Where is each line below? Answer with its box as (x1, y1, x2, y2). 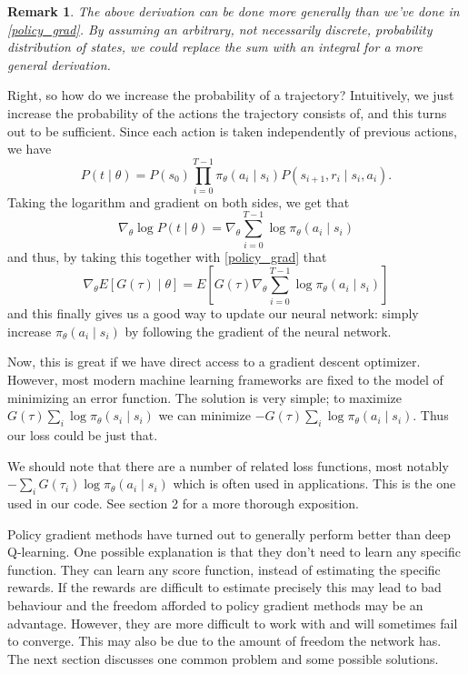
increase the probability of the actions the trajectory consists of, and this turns (7, 103, 447, 122)
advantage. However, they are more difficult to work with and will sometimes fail (7, 613, 458, 632)
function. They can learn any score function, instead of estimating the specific (7, 559, 441, 578)
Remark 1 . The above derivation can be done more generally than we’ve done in (7, 2, 460, 20)
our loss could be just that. (7, 425, 158, 444)
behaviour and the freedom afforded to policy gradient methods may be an (7, 595, 423, 614)
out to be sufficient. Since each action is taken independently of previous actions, (7, 121, 458, 140)
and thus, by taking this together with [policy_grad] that (7, 246, 327, 266)
